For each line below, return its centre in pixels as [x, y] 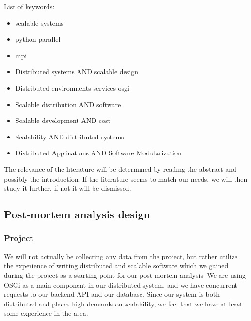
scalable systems [39, 23]
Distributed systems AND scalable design [77, 71]
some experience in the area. [46, 313]
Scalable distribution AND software [68, 104]
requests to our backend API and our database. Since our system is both [112, 294]
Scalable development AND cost [63, 120]
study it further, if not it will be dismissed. [68, 188]
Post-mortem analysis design [77, 214]
